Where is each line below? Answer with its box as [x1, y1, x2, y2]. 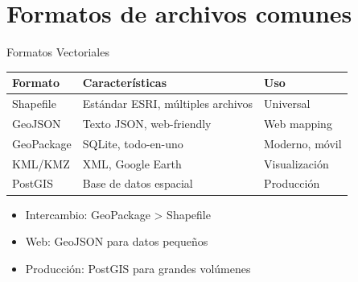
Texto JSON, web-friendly [82, 114, 212, 131]
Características [82, 74, 167, 91]
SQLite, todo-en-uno [82, 135, 183, 151]
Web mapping [264, 114, 332, 131]
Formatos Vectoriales [6, 44, 109, 60]
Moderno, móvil [264, 135, 342, 151]
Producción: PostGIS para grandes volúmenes [25, 259, 251, 276]
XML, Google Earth [82, 155, 182, 172]
